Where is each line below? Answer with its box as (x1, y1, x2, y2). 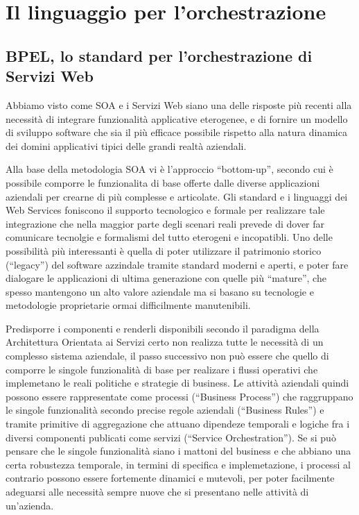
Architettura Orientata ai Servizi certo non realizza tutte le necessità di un (6, 335, 324, 349)
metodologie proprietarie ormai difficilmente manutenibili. (6, 298, 251, 312)
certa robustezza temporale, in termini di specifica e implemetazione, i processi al (6, 457, 351, 471)
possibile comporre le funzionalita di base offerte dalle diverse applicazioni (6, 175, 320, 189)
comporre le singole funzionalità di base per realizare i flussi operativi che (6, 362, 318, 376)
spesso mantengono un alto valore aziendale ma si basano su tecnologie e (6, 284, 314, 298)
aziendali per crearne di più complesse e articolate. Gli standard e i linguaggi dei (6, 189, 348, 203)
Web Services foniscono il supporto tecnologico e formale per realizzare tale (6, 203, 325, 217)
